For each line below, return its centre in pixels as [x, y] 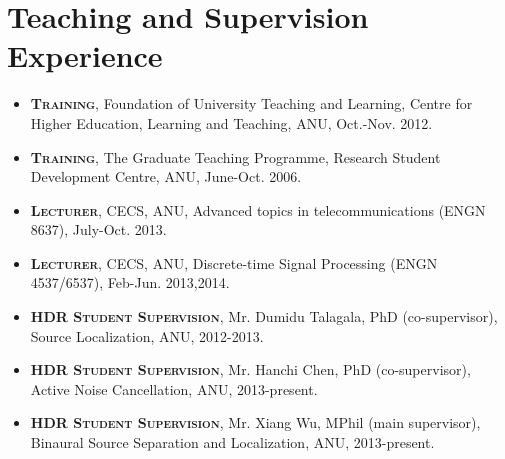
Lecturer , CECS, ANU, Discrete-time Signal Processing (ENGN [234, 262]
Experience [85, 55]
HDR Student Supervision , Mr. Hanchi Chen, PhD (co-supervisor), [250, 369]
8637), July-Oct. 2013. [98, 229]
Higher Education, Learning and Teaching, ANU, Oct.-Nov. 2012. [231, 122]
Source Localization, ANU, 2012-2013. [147, 335]
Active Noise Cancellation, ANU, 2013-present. [174, 388]
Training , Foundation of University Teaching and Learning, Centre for [251, 103]
